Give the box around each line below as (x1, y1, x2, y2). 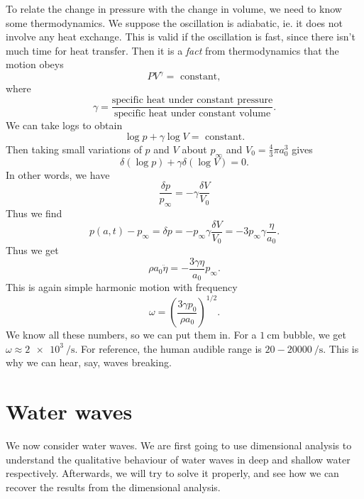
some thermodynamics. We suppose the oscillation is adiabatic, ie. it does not (6, 15, 343, 30)
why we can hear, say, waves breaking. (6, 355, 172, 370)
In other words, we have (6, 167, 110, 182)
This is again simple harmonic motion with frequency (6, 280, 238, 295)
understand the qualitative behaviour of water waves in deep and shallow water (6, 451, 351, 466)
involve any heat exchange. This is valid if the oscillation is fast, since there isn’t (6, 29, 355, 44)
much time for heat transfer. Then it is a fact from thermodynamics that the (6, 43, 339, 57)
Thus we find (6, 205, 62, 220)
